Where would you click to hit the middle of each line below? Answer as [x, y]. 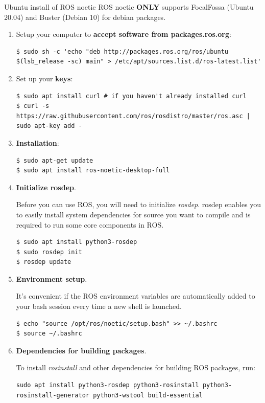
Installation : [38, 142]
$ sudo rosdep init [49, 252]
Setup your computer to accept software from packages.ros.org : [124, 34]
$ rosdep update [44, 262]
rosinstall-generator [53, 395]
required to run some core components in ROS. [90, 224]
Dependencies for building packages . [81, 350]
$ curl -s [33, 106]
